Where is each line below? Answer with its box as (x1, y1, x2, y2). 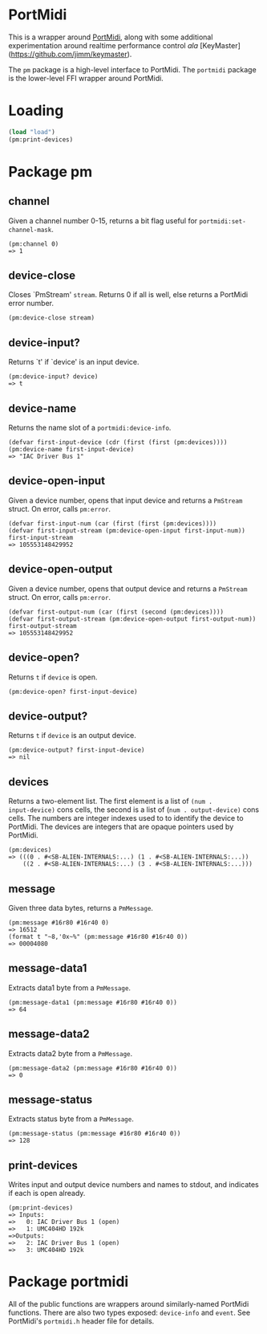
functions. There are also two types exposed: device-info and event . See (8, 1307, 251, 1318)
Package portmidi (8, 1273, 129, 1291)
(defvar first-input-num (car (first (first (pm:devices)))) (8, 520, 217, 528)
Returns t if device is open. (8, 672, 98, 682)
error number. (8, 299, 55, 308)
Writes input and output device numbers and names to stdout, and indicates (8, 1180, 259, 1189)
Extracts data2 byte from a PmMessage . (8, 1048, 133, 1058)
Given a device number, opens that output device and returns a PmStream (8, 584, 248, 594)
